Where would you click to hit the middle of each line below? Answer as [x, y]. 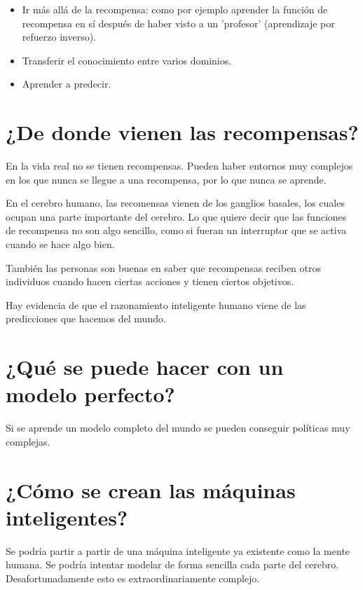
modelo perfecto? [90, 394]
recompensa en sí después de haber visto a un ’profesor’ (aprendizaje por [178, 23]
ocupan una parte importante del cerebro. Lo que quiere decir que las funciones [176, 216]
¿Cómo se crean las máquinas [151, 489]
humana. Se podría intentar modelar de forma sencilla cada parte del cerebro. [172, 564]
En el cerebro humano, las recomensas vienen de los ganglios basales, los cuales [175, 203]
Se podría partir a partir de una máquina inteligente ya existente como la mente [178, 550]
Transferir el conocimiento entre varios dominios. [127, 60]
